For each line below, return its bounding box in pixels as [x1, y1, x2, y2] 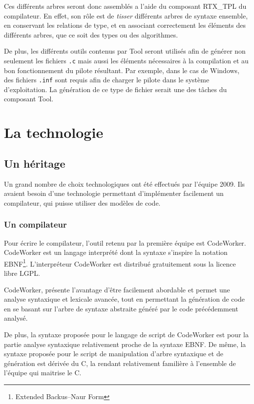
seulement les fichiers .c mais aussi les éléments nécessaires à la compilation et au [4, 55, 249, 65]
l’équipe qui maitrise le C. [4, 367, 82, 378]
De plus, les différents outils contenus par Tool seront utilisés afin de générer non [4, 46, 246, 56]
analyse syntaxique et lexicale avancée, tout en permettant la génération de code [4, 294, 245, 304]
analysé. [4, 313, 28, 323]
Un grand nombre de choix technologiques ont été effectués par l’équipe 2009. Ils [4, 178, 245, 189]
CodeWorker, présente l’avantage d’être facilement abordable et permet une [4, 284, 230, 294]
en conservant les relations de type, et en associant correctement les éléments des [4, 20, 246, 30]
